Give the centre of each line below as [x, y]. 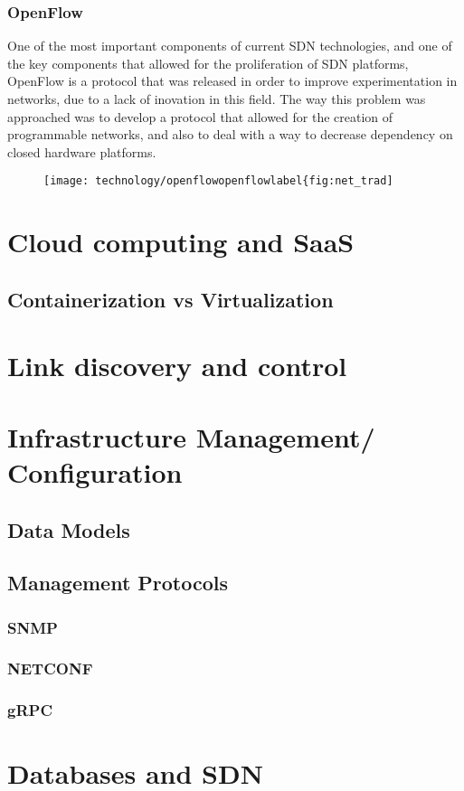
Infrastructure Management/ [191, 436]
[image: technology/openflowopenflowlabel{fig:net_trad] [218, 181]
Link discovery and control [177, 366]
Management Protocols [118, 583]
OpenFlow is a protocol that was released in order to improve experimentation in [232, 81]
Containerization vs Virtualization [170, 299]
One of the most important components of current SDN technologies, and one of [230, 46]
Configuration [95, 471]
